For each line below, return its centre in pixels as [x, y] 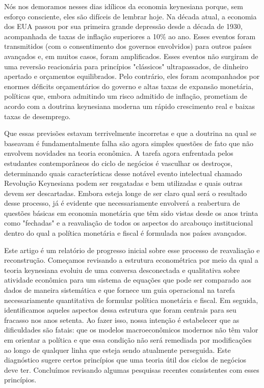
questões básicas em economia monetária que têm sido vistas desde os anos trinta [131, 213]
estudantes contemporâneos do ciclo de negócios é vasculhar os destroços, [118, 163]
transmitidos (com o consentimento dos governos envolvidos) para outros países [128, 46]
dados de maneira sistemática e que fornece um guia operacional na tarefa [120, 290]
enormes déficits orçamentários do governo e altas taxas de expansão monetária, [129, 86]
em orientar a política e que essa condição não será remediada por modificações [128, 340]
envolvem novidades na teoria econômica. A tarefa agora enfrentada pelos [119, 153]
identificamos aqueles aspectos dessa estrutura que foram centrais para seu [120, 310]
